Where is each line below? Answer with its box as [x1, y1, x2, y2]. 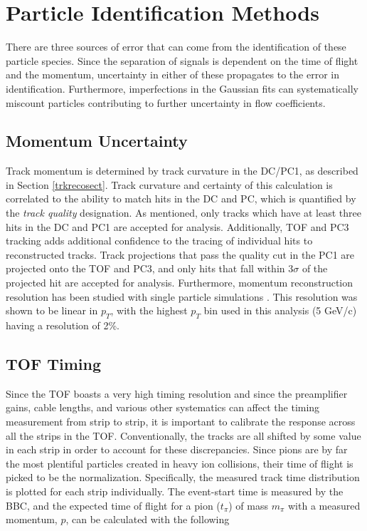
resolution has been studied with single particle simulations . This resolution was [6, 289, 358, 304]
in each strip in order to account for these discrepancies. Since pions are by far [6, 442, 348, 457]
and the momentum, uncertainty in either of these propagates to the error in [6, 67, 339, 82]
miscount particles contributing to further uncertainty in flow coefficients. [6, 95, 326, 110]
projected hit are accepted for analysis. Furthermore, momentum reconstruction [6, 275, 353, 290]
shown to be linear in [6, 303, 98, 318]
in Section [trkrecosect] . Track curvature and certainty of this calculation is [6, 177, 333, 192]
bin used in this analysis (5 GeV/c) [203, 303, 357, 318]
